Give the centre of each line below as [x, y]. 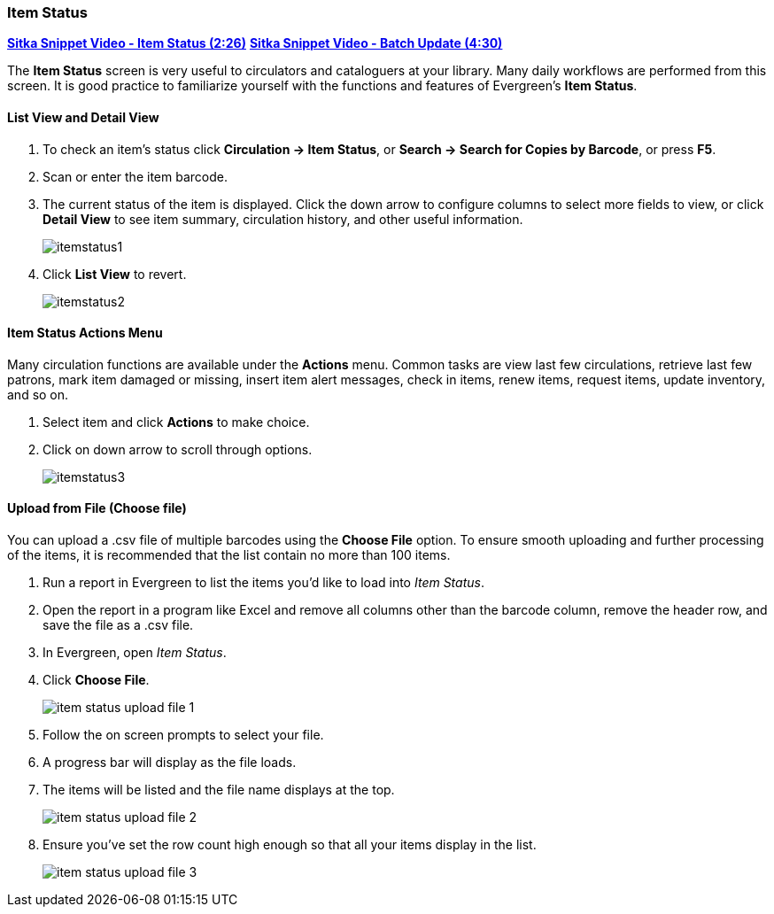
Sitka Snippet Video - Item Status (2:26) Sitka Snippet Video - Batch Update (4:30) [255, 43]
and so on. [38, 394]
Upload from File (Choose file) [97, 508]
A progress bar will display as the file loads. [170, 763]
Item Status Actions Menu [85, 333]
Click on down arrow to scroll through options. [178, 449]
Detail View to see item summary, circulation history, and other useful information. [283, 219]
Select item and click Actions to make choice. [176, 422]
